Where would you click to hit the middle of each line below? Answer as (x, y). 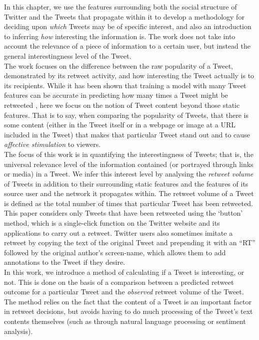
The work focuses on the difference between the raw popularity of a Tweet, (118, 65)
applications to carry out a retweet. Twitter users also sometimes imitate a (118, 232)
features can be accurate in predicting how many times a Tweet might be (116, 95)
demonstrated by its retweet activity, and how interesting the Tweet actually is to (129, 75)
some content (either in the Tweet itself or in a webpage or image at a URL (120, 125)
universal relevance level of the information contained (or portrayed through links (129, 164)
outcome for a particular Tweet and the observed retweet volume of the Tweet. (124, 292)
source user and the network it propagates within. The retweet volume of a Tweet (129, 193)
